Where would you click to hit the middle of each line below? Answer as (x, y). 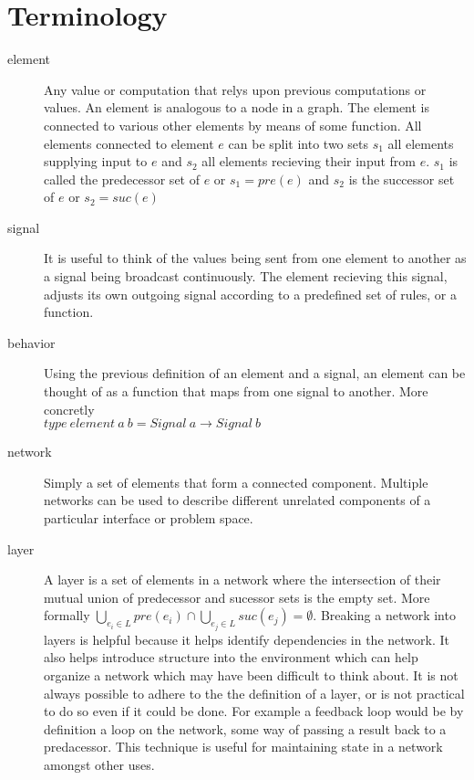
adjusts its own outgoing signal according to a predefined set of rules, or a (250, 294)
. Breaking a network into (384, 615)
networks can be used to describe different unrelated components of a (237, 500)
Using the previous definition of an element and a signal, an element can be (255, 373)
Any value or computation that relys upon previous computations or (235, 89)
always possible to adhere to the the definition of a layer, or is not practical (254, 693)
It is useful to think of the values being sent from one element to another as (255, 258)
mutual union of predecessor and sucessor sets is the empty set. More (237, 597)
